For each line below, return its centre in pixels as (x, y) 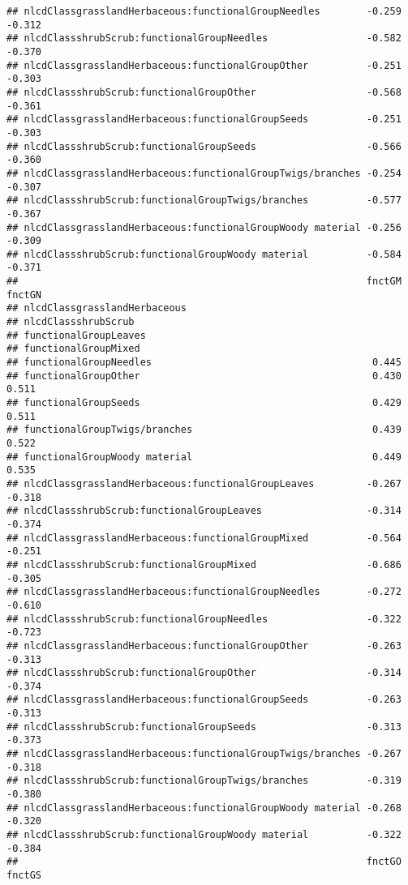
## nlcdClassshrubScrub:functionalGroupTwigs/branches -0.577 (204, 201)
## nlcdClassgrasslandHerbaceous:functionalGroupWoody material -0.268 (204, 808)
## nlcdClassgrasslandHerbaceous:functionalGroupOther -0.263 (204, 646)
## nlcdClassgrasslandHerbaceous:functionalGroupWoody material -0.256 (204, 227)
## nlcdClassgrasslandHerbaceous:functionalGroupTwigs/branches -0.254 (204, 173)
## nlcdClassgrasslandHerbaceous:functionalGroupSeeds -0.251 (204, 120)
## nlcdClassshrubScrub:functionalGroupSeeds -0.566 (204, 146)
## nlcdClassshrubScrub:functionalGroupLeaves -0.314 (204, 511)
